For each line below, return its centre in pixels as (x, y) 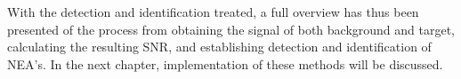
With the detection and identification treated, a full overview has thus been (213, 12)
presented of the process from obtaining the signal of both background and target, (231, 29)
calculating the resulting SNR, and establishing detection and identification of (219, 47)
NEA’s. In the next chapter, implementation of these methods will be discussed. (225, 63)
